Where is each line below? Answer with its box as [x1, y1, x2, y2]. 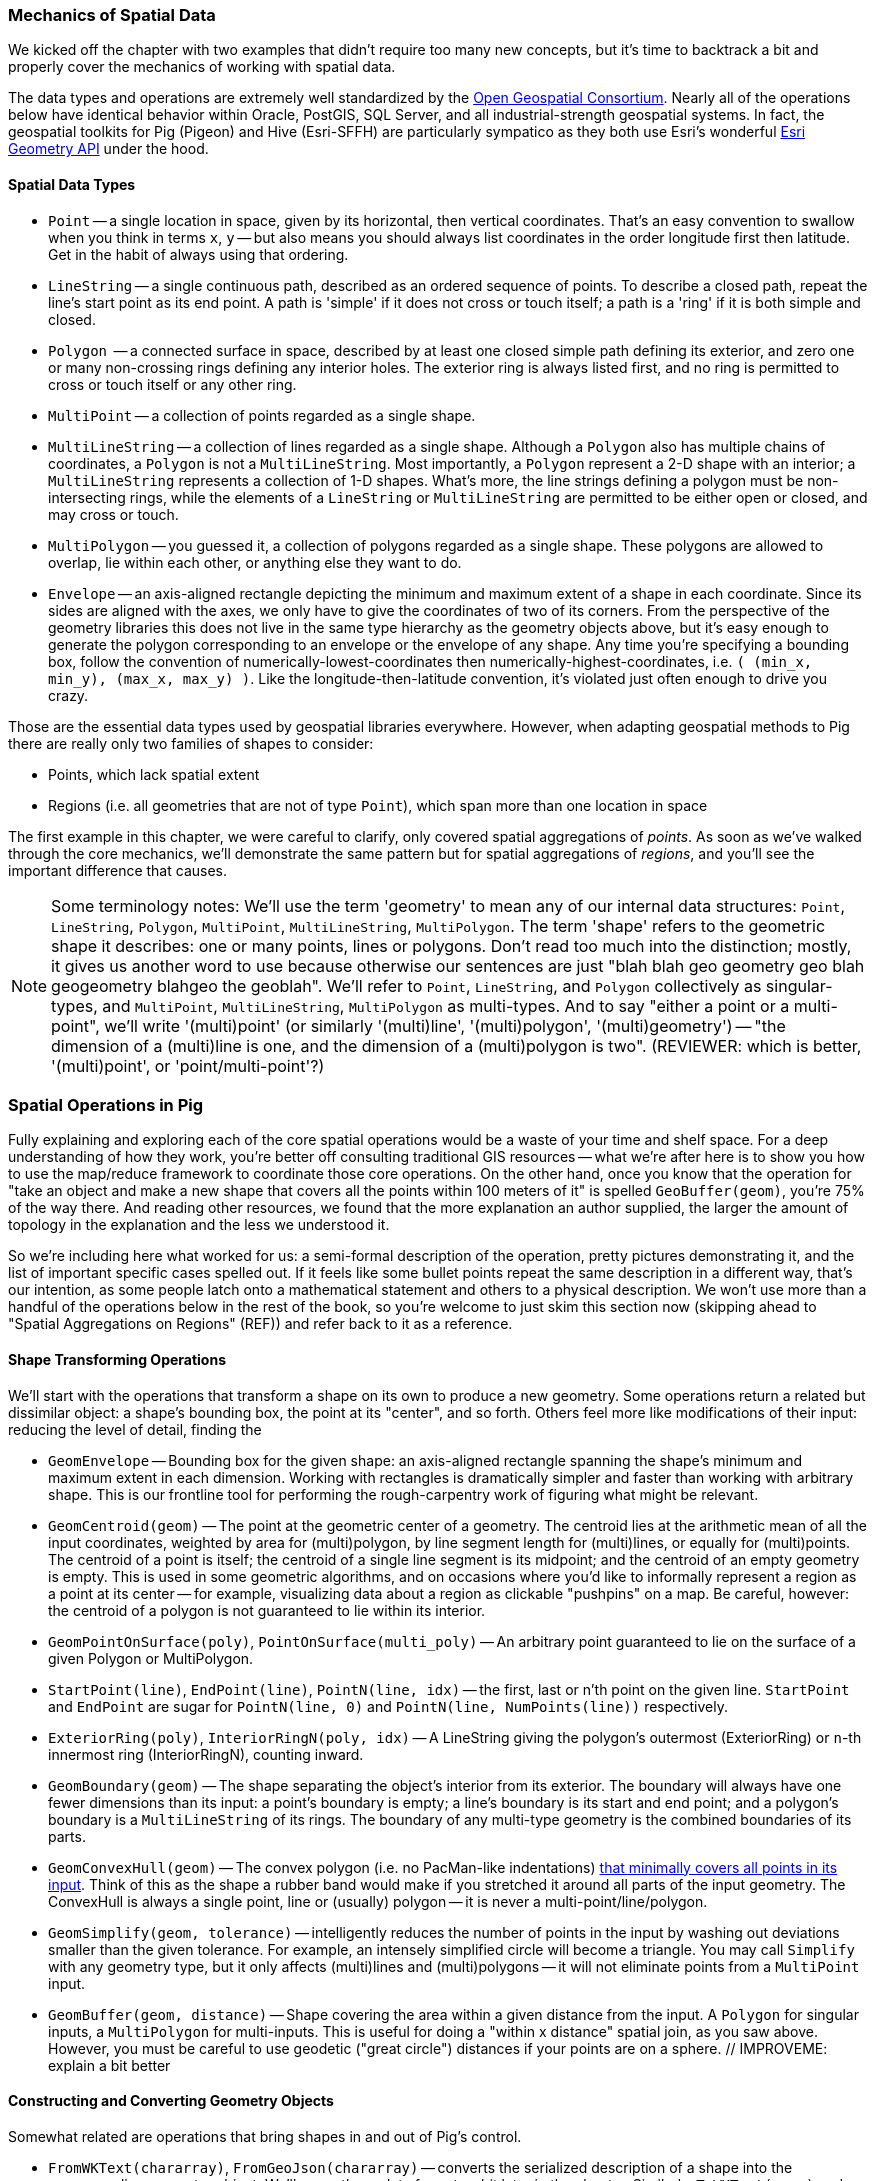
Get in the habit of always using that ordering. [48, 245, 349, 263]
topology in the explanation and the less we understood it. [8, 1216, 390, 1234]
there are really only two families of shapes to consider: [8, 734, 374, 752]
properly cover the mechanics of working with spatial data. [8, 58, 396, 76]
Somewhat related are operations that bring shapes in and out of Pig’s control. [8, 2127, 522, 2145]
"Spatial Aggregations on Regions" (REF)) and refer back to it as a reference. [8, 1315, 513, 1333]
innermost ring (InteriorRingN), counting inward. [48, 1745, 364, 1763]
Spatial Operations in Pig [8, 1094, 204, 1115]
